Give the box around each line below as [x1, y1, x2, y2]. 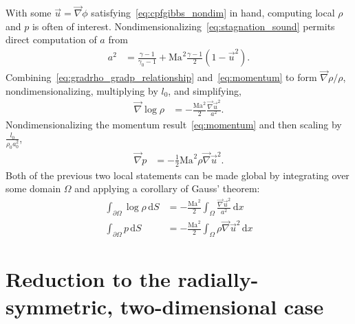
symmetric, [6, 292, 114, 320]
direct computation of [6, 32, 97, 47]
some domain [6, 181, 61, 196]
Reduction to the [6, 265, 171, 293]
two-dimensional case [120, 292, 324, 320]
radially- [177, 265, 259, 293]
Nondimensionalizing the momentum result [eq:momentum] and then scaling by [6, 117, 342, 132]
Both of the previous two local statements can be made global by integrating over [6, 167, 349, 182]
